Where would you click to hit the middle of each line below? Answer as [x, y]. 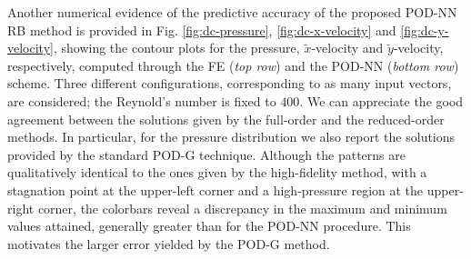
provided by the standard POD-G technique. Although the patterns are [206, 154]
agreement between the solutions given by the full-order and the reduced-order [226, 119]
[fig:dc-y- [425, 30]
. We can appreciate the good [381, 100]
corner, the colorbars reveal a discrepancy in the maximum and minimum [242, 208]
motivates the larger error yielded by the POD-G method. [169, 243]
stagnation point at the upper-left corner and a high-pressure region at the [215, 189]
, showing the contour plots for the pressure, [176, 48]
